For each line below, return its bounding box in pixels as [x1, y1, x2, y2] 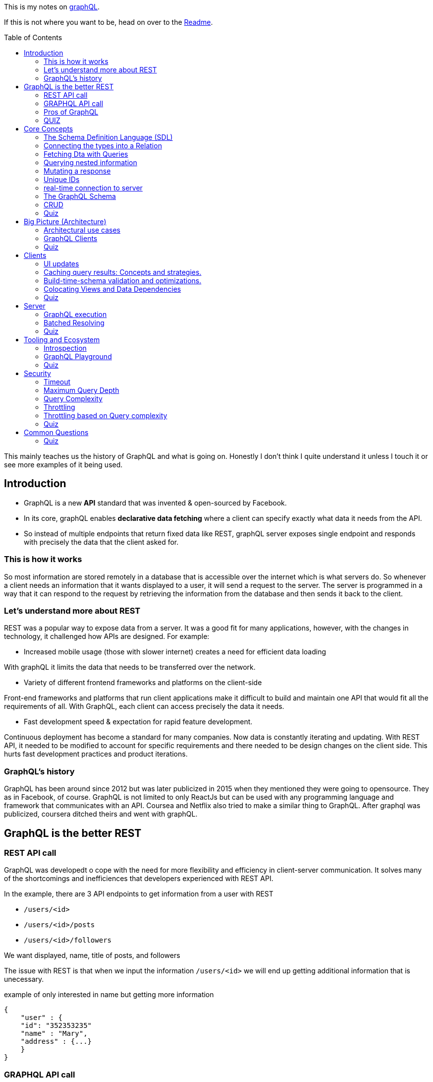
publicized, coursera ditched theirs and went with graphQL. [4, 810, 198, 819]
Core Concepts [24, 125, 73, 133]
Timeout [44, 378, 71, 386]
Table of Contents [4, 33, 62, 42]
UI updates [44, 259, 79, 268]
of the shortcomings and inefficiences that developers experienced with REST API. [4, 874, 273, 883]
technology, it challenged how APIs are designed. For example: [4, 632, 210, 641]
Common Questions [24, 428, 89, 437]
